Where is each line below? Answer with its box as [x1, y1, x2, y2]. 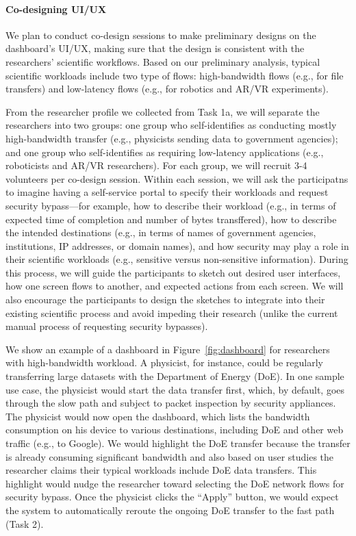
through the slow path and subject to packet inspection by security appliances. [5, 396, 336, 410]
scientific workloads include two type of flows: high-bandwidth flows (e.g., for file [5, 68, 344, 82]
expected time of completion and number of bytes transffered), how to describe [5, 212, 337, 226]
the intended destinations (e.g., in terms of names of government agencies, [5, 225, 316, 240]
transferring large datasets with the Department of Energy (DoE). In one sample [5, 369, 344, 383]
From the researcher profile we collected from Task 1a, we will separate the [5, 104, 320, 118]
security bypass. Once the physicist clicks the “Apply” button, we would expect [5, 489, 339, 504]
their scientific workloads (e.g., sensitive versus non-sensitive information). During [5, 252, 348, 266]
